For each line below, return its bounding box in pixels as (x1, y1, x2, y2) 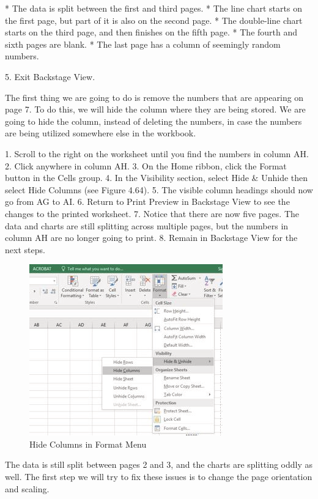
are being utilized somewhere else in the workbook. (5, 127, 196, 139)
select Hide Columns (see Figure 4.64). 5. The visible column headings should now (5, 183, 313, 196)
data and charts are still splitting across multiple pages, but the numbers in (5, 219, 289, 232)
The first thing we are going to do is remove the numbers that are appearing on (5, 91, 304, 103)
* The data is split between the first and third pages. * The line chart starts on (5, 2, 302, 14)
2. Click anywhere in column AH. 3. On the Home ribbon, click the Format (5, 159, 287, 172)
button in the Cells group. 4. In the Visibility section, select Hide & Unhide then (5, 171, 308, 184)
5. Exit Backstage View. (5, 70, 95, 83)
